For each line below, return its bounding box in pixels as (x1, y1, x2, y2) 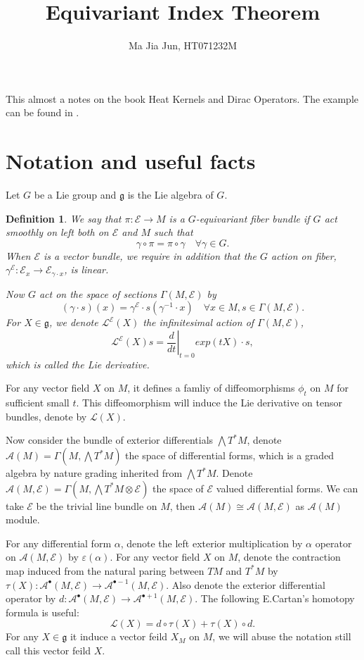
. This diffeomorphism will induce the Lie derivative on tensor (76, 395, 343, 410)
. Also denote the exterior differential (166, 577, 325, 592)
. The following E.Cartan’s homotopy (195, 591, 355, 606)
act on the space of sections (39, 286, 157, 301)
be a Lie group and (34, 187, 117, 202)
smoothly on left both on (6, 225, 109, 239)
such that (154, 225, 193, 239)
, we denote (48, 315, 98, 330)
